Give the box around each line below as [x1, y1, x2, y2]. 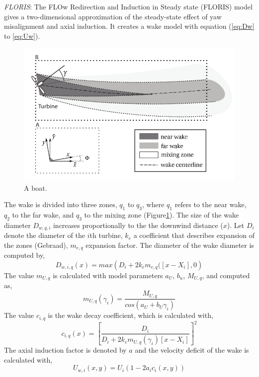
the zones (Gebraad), [4, 239, 68, 250]
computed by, [4, 250, 45, 260]
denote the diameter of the [4, 230, 85, 240]
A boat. [24, 182, 47, 193]
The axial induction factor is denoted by [4, 345, 127, 355]
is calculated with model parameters [53, 270, 163, 280]
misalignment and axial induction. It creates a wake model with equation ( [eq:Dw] [4, 21, 255, 31]
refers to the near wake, [174, 199, 247, 210]
